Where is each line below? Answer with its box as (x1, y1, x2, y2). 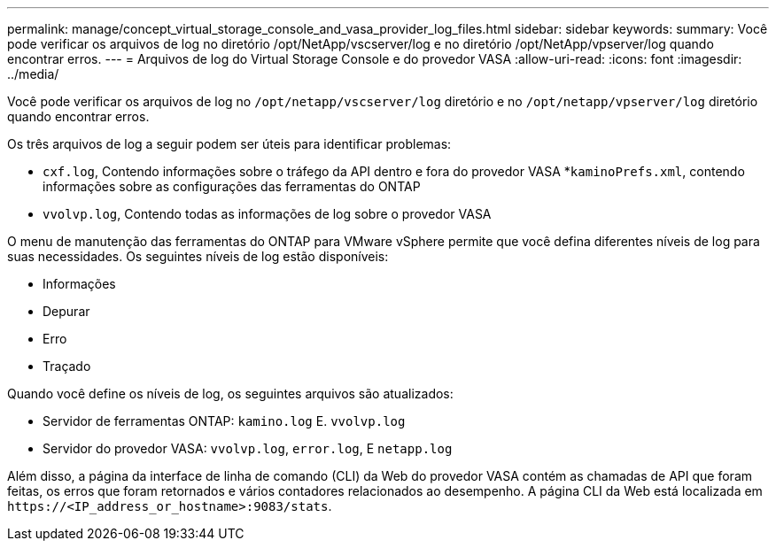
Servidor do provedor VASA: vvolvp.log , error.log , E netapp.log (43, 441, 453, 456)
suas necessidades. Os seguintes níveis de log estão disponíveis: (7, 249, 389, 264)
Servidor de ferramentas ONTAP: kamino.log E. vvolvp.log (43, 413, 406, 428)
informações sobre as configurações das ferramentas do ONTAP (43, 179, 421, 194)
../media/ (7, 66, 59, 81)
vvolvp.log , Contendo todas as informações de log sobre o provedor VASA (43, 206, 492, 221)
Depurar (43, 304, 90, 319)
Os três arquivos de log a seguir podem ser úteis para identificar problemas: (7, 136, 452, 151)
